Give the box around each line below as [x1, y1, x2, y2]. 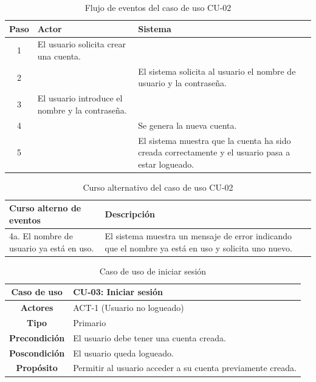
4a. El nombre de [9, 229, 73, 242]
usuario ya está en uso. [9, 241, 94, 254]
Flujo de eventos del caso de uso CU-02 [84, 1, 232, 13]
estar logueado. [138, 157, 194, 170]
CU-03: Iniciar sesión [73, 285, 163, 298]
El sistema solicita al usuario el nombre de [138, 64, 296, 77]
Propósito [16, 361, 58, 374]
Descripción [105, 208, 155, 220]
